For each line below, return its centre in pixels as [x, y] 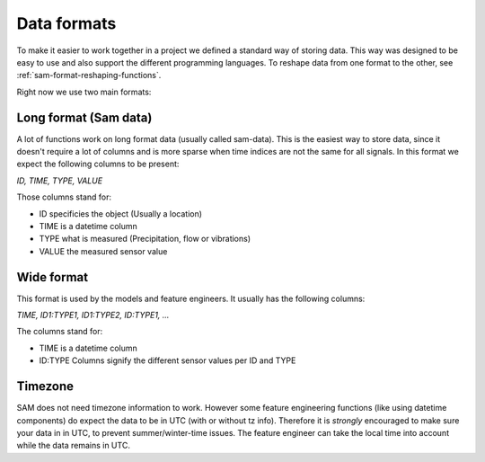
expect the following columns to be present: [98, 164]
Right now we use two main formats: [84, 92]
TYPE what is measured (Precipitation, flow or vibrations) [145, 239]
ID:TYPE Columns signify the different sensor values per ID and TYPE [168, 360]
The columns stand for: [60, 332]
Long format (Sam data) [84, 117]
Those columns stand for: [64, 197]
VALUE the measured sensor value [103, 251]
